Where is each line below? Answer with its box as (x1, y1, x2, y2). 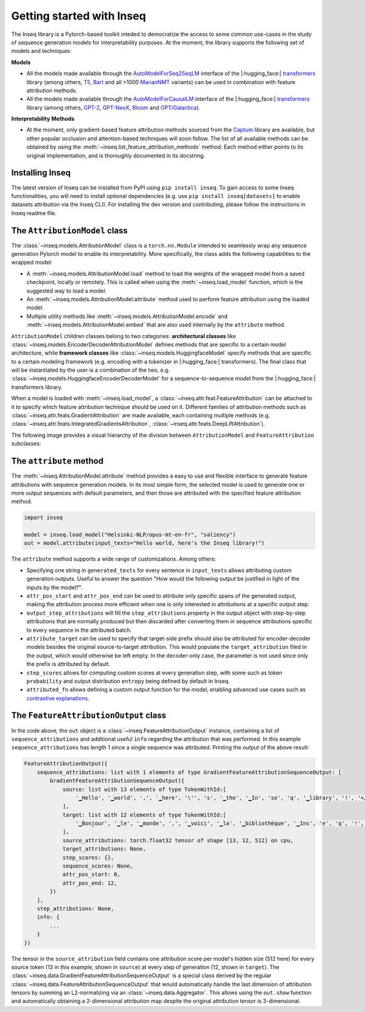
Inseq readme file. (11, 209, 57, 216)
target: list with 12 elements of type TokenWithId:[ (62, 811, 226, 818)
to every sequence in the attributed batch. (26, 626, 132, 634)
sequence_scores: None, (62, 863, 134, 869)
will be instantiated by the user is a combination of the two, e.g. (11, 366, 170, 374)
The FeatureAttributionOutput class (11, 710, 167, 721)
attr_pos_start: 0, (62, 871, 121, 878)
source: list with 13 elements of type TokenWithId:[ (62, 786, 226, 793)
